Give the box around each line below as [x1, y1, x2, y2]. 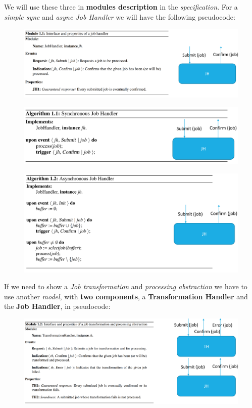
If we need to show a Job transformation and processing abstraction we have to [4, 281, 247, 292]
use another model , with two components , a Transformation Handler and [4, 291, 248, 301]
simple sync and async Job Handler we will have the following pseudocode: [4, 11, 235, 22]
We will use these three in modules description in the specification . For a [4, 2, 238, 12]
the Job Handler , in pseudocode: [4, 301, 111, 311]
